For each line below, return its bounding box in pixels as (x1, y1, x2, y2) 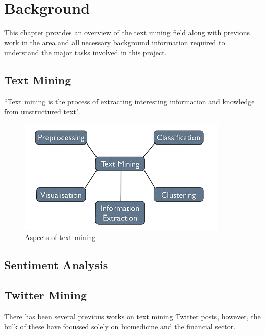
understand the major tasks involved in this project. (4, 47, 167, 58)
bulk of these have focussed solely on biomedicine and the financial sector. (4, 321, 236, 331)
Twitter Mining (4, 287, 87, 303)
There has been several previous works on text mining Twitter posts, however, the (4, 311, 261, 322)
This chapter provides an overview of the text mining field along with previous (4, 27, 250, 38)
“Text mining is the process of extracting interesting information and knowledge (4, 96, 255, 107)
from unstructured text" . (4, 106, 81, 116)
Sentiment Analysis (4, 257, 108, 273)
